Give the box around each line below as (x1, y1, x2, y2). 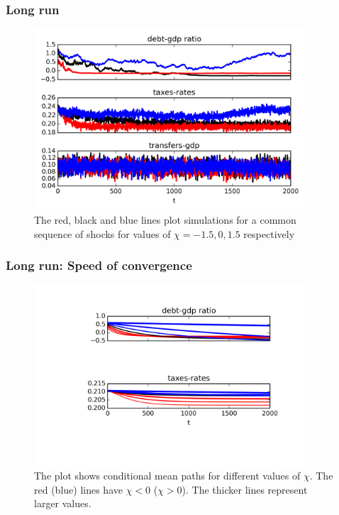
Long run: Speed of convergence (6, 256, 192, 274)
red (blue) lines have (34, 482, 123, 497)
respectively (243, 226, 295, 241)
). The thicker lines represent (182, 482, 308, 497)
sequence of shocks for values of (34, 226, 171, 241)
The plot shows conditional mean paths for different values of (34, 468, 301, 483)
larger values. (34, 496, 91, 511)
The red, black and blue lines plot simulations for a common (34, 212, 296, 227)
